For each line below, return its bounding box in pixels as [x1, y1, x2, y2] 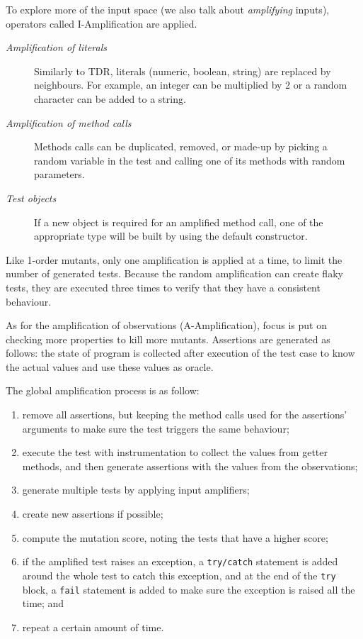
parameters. [34, 167, 85, 182]
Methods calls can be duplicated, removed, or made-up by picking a [34, 139, 328, 154]
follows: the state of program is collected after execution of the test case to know [6, 345, 355, 360]
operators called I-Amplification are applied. [6, 16, 197, 30]
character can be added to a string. [34, 91, 186, 106]
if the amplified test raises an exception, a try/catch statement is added [22, 554, 338, 569]
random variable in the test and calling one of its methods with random [34, 152, 345, 167]
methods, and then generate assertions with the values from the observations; [22, 458, 358, 473]
